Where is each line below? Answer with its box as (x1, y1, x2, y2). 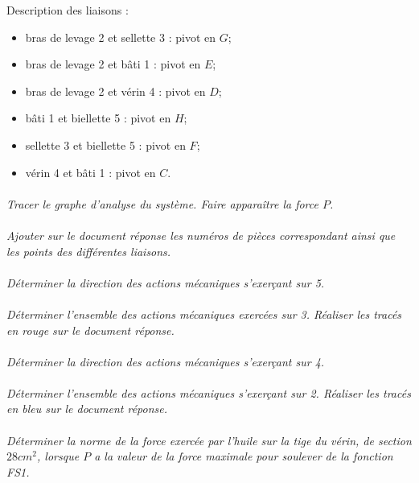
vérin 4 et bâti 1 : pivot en (25, 163, 156, 180)
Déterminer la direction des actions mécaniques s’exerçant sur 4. (6, 353, 325, 369)
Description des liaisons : (6, 2, 129, 18)
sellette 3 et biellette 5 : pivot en (25, 136, 186, 153)
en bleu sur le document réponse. (6, 400, 168, 417)
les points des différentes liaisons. (6, 242, 171, 259)
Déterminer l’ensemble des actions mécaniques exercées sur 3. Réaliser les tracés (6, 305, 402, 322)
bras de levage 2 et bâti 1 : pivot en (25, 56, 201, 72)
